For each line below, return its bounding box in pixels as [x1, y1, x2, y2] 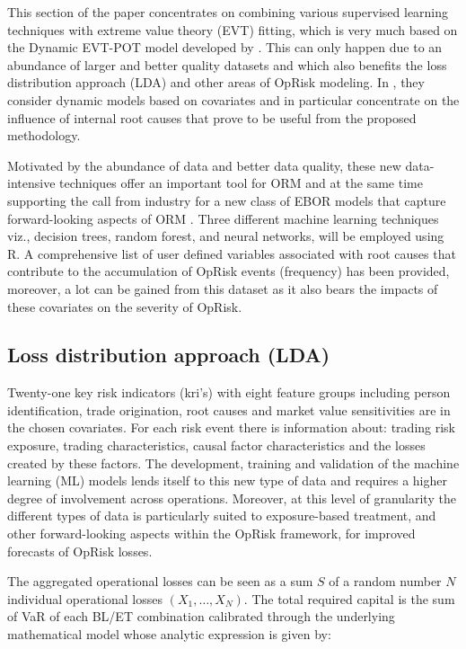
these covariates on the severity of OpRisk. [7, 297, 242, 316]
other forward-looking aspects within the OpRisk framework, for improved [7, 524, 416, 543]
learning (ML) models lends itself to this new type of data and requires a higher [7, 471, 447, 490]
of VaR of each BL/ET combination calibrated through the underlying [7, 607, 395, 626]
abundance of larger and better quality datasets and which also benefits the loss [7, 55, 447, 74]
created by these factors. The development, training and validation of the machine [7, 453, 460, 472]
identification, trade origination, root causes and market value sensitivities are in [7, 400, 451, 419]
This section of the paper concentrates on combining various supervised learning [7, 3, 449, 21]
